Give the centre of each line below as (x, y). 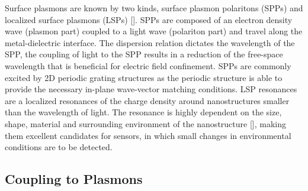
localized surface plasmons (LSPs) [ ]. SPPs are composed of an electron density (149, 19)
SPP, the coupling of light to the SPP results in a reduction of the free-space (144, 54)
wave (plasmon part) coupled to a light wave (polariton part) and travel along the (154, 31)
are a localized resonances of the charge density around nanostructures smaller (147, 100)
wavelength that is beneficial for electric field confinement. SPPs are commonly (148, 65)
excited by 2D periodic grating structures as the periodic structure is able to (144, 77)
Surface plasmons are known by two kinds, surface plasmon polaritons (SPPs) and (154, 8)
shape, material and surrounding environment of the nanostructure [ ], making (145, 123)
